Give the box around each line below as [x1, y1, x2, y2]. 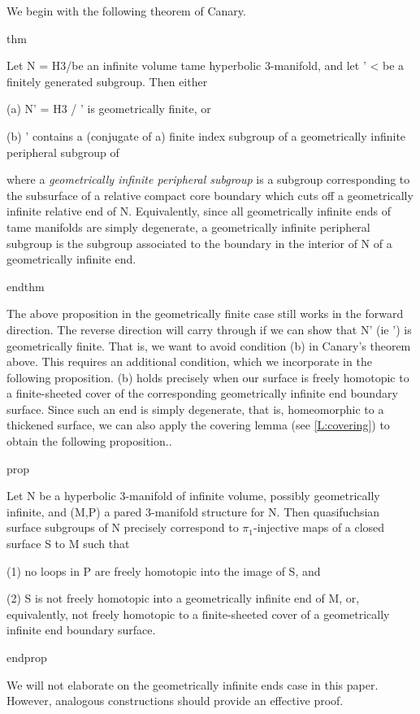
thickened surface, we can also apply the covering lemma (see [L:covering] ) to [6, 416, 390, 433]
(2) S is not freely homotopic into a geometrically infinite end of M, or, [6, 590, 360, 607]
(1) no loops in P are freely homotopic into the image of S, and [6, 562, 321, 579]
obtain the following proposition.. [6, 433, 172, 450]
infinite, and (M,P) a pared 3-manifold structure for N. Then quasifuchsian [6, 503, 380, 520]
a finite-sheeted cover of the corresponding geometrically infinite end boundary [6, 385, 398, 402]
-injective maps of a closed [253, 519, 385, 536]
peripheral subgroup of [6, 143, 119, 160]
